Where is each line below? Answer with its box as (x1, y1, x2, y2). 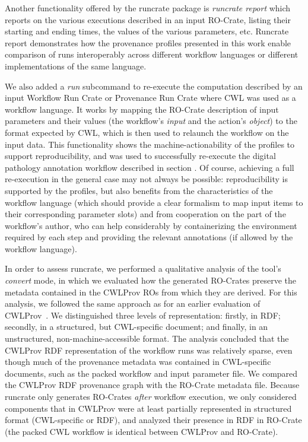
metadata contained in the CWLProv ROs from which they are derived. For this (5, 285, 297, 298)
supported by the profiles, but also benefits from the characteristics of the (5, 184, 273, 196)
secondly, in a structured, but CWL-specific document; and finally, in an (5, 320, 268, 333)
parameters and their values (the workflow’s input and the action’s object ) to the (5, 115, 297, 127)
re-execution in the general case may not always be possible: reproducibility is (5, 173, 288, 185)
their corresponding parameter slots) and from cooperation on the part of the (5, 208, 286, 220)
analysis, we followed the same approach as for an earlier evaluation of (5, 297, 261, 310)
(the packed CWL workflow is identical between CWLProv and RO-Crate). (5, 425, 278, 437)
